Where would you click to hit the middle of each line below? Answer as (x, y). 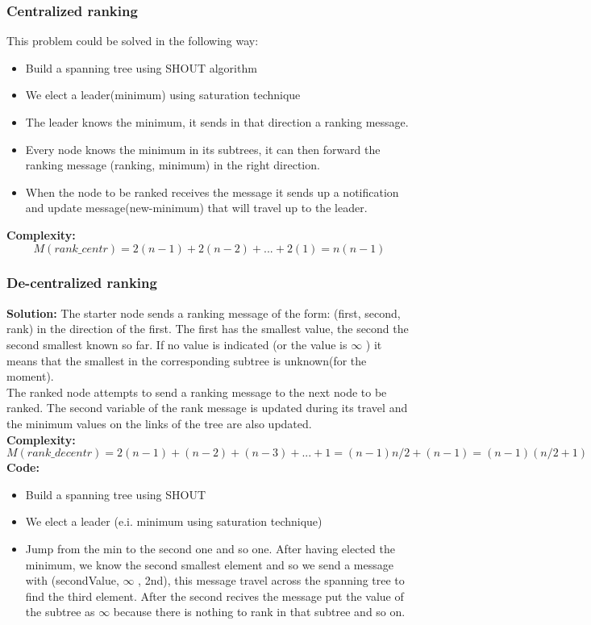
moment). (30, 376)
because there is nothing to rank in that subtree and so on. (259, 612)
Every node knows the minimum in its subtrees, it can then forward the (203, 149)
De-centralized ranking (82, 283)
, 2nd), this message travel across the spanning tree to (271, 580)
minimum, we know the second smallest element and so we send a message (209, 564)
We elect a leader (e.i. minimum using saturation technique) (174, 521)
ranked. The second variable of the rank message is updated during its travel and (207, 408)
